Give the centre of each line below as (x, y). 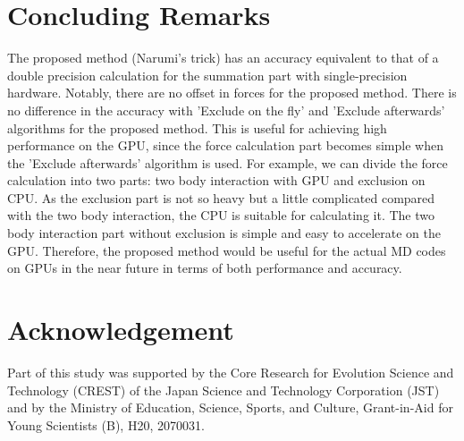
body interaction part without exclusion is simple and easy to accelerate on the (224, 233)
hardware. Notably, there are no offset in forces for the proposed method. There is (232, 93)
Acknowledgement (121, 330)
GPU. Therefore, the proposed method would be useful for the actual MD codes (227, 250)
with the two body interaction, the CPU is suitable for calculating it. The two (221, 215)
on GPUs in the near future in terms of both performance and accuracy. (205, 268)
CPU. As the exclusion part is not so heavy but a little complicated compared (221, 197)
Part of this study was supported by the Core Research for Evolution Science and (231, 372)
